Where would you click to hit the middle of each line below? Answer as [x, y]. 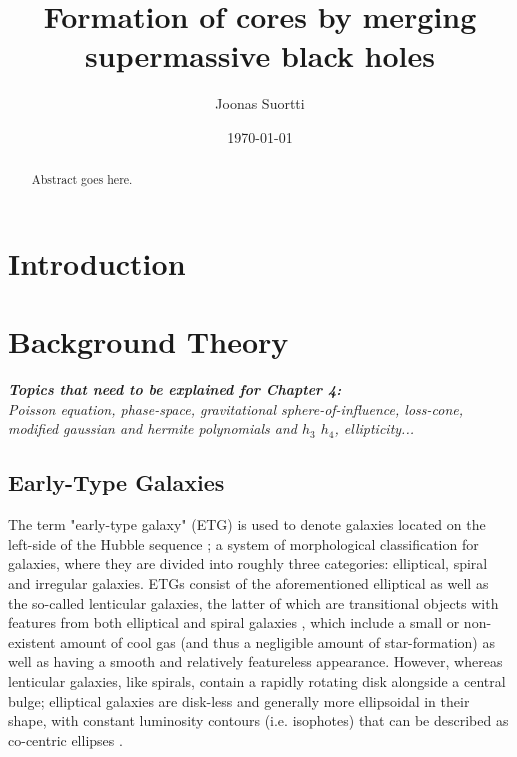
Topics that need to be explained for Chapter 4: [175, 389]
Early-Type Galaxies [116, 482]
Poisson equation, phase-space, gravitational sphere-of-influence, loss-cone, [235, 408]
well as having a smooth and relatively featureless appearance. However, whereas [255, 661]
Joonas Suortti [260, 103]
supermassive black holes [260, 55]
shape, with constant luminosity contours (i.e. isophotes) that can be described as [258, 720]
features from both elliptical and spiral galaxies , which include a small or [234, 622]
